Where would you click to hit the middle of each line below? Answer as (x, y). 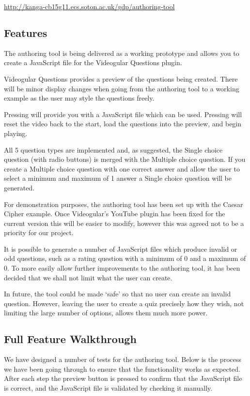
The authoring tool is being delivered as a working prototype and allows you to (122, 53)
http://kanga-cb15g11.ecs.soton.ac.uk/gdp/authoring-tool (89, 6)
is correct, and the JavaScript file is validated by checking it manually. (108, 388)
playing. (16, 133)
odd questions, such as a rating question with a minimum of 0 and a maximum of (125, 258)
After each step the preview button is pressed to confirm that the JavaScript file (123, 378)
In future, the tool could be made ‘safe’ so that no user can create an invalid (117, 294)
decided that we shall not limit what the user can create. (88, 277)
